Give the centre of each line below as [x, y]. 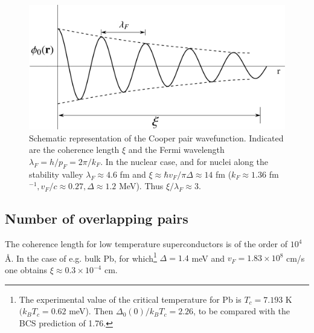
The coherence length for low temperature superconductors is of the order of [146, 244]
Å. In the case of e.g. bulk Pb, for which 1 [81, 257]
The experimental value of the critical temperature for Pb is [130, 299]
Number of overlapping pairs [97, 218]
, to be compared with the [242, 311]
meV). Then [91, 311]
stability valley [56, 174]
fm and [133, 174]
